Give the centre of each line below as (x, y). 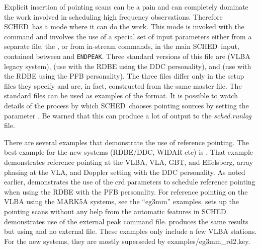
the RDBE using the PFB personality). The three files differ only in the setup (124, 76)
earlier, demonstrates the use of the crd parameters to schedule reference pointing (130, 182)
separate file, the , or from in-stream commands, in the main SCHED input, (122, 46)
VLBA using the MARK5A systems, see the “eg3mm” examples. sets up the (121, 201)
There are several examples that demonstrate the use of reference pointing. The (126, 142)
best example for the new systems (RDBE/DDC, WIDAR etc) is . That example (129, 152)
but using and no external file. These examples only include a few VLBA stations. (131, 231)
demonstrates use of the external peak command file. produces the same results (126, 221)
